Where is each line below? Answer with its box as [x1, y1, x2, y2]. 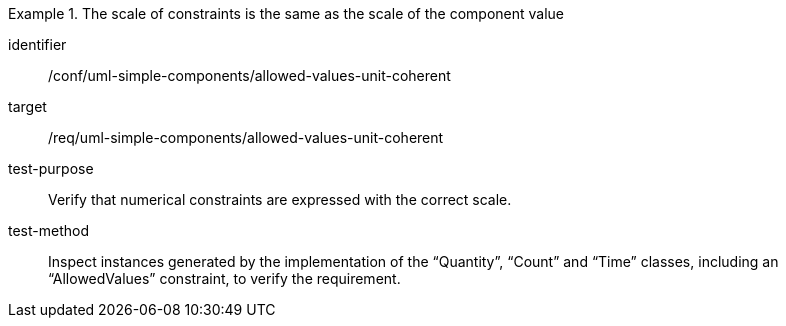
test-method [8, 222, 89, 239]
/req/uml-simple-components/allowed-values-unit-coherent [48, 129, 444, 146]
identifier [8, 36, 67, 53]
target [8, 98, 47, 115]
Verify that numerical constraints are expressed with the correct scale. [48, 191, 512, 208]
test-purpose [8, 160, 94, 177]
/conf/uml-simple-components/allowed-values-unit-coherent [48, 67, 451, 84]
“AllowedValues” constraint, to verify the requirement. [48, 270, 401, 287]
